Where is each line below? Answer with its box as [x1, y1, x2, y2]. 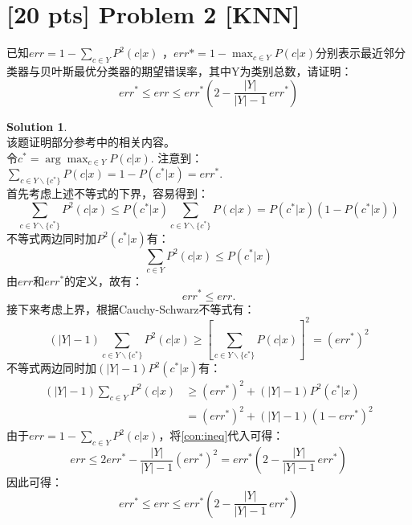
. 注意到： [150, 149, 203, 166]
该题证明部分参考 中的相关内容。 [6, 133, 175, 150]
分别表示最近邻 [316, 44, 395, 61]
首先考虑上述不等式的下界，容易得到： [6, 185, 209, 202]
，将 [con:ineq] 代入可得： [158, 427, 284, 444]
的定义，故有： [64, 272, 144, 289]
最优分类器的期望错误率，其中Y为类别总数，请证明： [73, 62, 353, 79]
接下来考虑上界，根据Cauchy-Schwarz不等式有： [6, 300, 255, 317]
